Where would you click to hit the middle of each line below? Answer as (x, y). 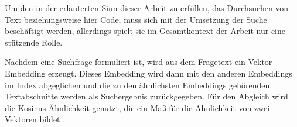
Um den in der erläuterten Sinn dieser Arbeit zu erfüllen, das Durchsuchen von (147, 8)
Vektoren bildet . (35, 119)
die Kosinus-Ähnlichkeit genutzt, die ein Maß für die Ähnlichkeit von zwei (137, 107)
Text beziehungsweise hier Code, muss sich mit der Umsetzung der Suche (136, 19)
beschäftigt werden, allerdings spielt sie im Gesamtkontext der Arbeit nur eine (145, 31)
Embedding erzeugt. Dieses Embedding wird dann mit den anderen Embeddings (148, 73)
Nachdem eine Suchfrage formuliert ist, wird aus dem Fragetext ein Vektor (139, 62)
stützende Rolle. (34, 42)
